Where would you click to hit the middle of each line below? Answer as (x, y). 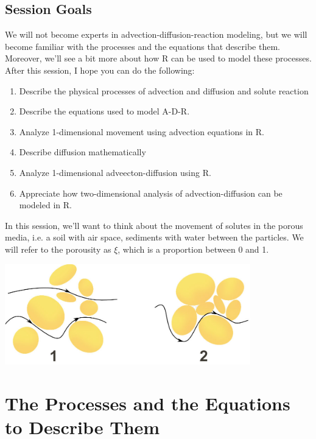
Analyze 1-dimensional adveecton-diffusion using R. (115, 172)
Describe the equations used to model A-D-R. (104, 111)
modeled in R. (45, 205)
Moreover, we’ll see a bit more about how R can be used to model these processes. (158, 58)
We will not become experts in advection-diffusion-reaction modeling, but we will (156, 34)
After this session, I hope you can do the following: (100, 70)
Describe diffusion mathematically (83, 152)
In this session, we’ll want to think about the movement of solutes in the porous (154, 225)
